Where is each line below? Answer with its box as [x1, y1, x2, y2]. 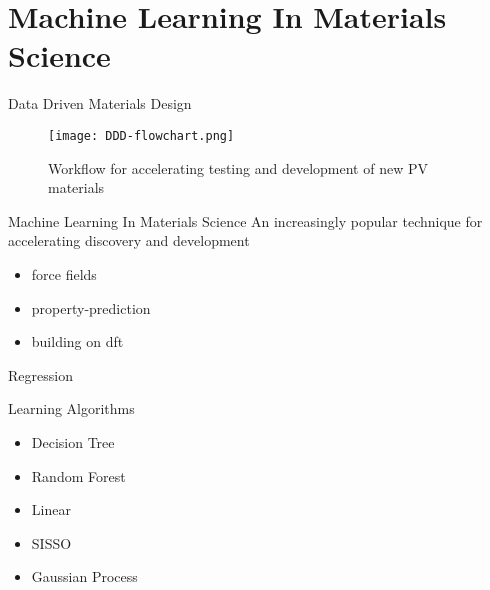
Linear [31, 499, 71, 520]
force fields [31, 263, 97, 284]
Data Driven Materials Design [8, 93, 192, 114]
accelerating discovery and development [8, 230, 250, 251]
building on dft [31, 331, 124, 352]
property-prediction [31, 297, 151, 318]
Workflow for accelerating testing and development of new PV [48, 157, 428, 178]
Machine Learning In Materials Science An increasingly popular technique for [8, 210, 483, 231]
